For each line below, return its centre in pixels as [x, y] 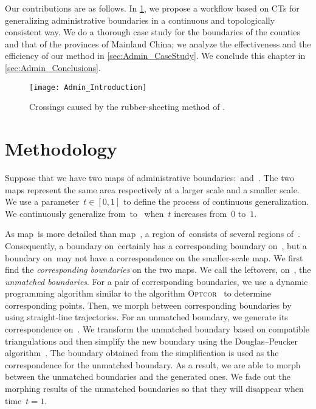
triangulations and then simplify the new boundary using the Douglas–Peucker [151, 341]
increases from [201, 213]
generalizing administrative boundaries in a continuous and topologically [140, 20]
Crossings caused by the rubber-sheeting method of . [127, 107]
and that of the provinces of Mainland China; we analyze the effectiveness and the [158, 43]
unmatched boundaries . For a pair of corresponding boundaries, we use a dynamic [156, 281]
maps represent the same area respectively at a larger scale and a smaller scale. [152, 189]
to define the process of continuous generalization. [216, 201]
